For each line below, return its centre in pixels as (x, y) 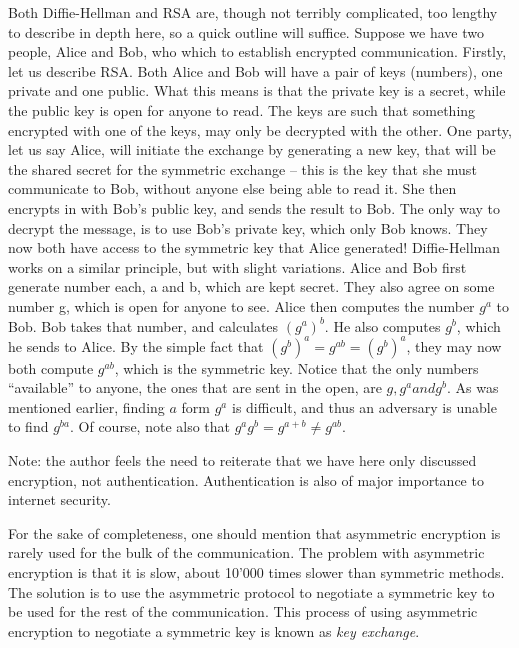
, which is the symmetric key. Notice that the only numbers (296, 367)
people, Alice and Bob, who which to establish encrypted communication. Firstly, (257, 51)
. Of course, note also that (150, 426)
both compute (51, 367)
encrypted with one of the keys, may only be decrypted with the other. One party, (260, 129)
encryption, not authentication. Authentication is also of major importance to (246, 479)
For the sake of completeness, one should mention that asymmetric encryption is (254, 532)
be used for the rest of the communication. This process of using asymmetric (243, 611)
